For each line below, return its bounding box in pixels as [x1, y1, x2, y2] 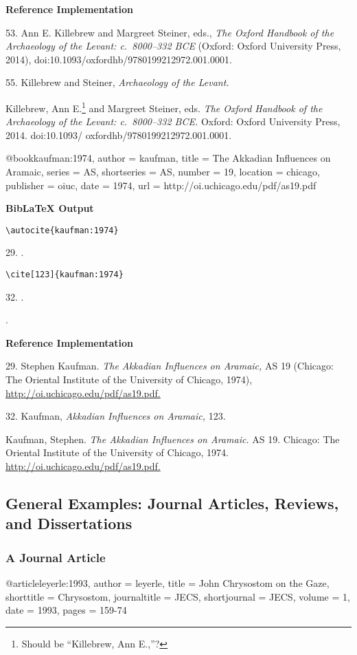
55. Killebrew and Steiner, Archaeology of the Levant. [5, 75, 229, 89]
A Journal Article [5, 548, 106, 566]
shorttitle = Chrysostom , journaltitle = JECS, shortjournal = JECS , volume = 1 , [5, 589, 350, 603]
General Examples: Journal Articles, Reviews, [5, 493, 339, 514]
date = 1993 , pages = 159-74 [5, 603, 127, 617]
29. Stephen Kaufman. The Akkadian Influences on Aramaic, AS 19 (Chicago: [5, 358, 334, 373]
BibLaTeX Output [5, 201, 94, 215]
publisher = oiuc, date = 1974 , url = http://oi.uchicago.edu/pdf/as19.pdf [5, 178, 316, 192]
